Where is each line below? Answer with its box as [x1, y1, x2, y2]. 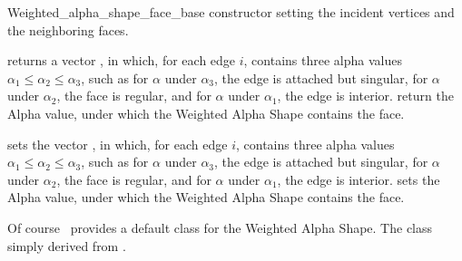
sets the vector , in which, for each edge [7, 134, 228, 153]
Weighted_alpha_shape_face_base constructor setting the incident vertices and [7, 3, 455, 21]
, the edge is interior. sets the [277, 169, 440, 188]
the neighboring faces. [7, 20, 129, 39]
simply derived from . [7, 236, 126, 255]
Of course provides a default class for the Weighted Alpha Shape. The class [7, 217, 433, 237]
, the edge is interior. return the [277, 86, 454, 105]
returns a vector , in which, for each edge [7, 51, 236, 70]
